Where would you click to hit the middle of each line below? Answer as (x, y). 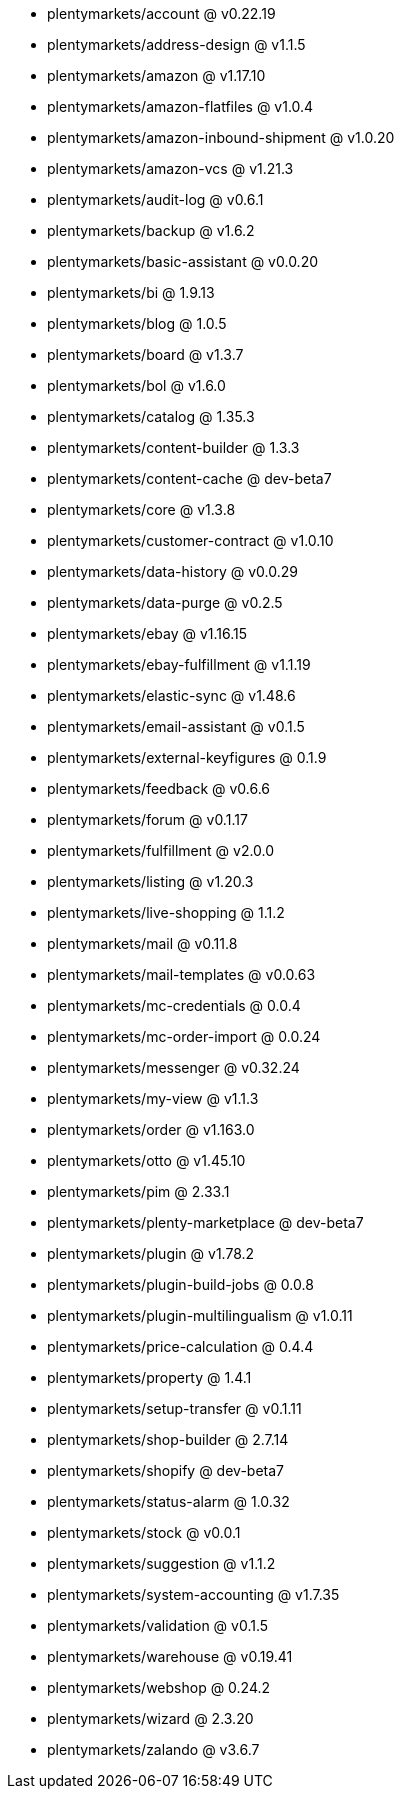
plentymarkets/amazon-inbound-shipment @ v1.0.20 (221, 137)
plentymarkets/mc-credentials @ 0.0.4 (174, 1005)
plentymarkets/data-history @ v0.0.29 (172, 571)
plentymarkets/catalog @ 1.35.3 (151, 416)
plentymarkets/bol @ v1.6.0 (136, 385)
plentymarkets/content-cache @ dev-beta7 (189, 478)
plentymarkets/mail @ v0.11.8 (142, 943)
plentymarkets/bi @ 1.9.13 (131, 292)
